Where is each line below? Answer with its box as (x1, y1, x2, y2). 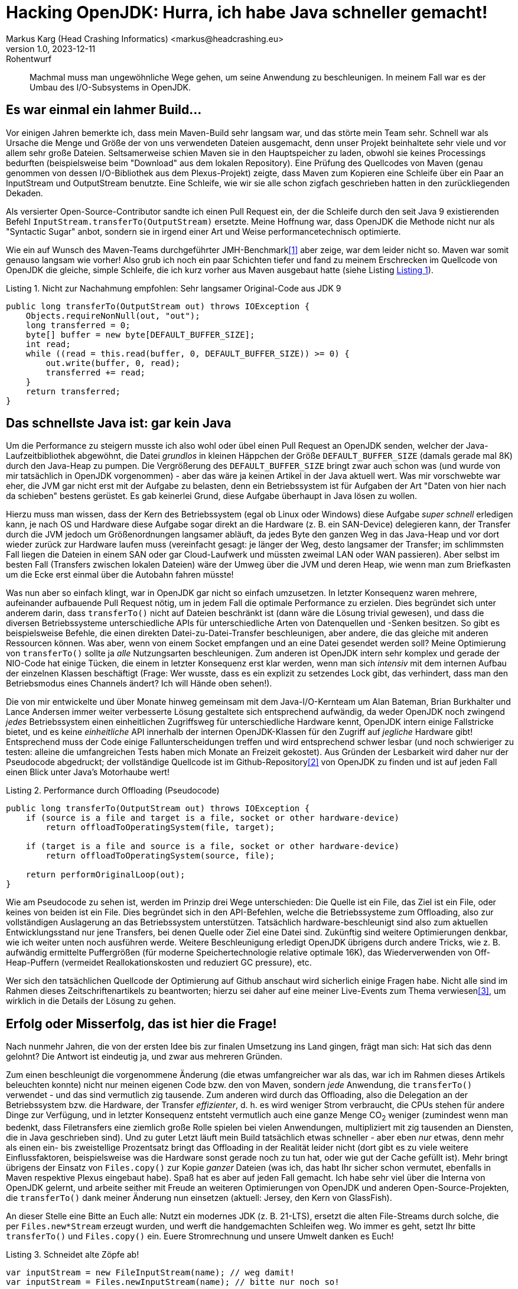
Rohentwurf (6, 53, 52, 64)
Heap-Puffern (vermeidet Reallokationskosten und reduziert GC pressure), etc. (6, 957, 312, 968)
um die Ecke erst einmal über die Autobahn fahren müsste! (6, 569, 234, 580)
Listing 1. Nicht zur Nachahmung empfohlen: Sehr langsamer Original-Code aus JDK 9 (6, 283, 341, 293)
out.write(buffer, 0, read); (45, 358, 181, 368)
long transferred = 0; (25, 320, 131, 330)
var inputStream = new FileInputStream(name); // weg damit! (6, 1268, 295, 1278)
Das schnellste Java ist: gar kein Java (6, 416, 232, 431)
